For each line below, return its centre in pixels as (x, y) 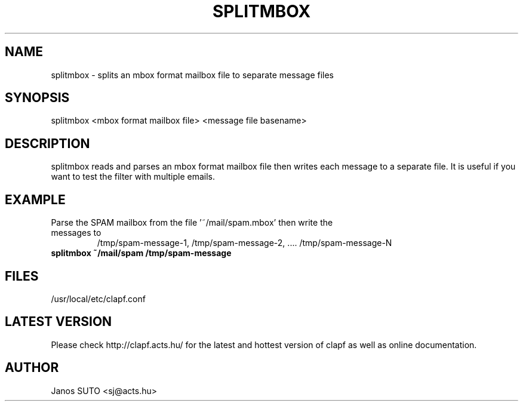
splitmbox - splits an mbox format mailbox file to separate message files (193, 75)
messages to (76, 233)
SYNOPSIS (37, 98)
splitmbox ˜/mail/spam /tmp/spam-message (141, 253)
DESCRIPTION (47, 143)
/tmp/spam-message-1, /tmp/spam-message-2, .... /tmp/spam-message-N (244, 243)
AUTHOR (32, 368)
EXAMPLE (35, 199)
